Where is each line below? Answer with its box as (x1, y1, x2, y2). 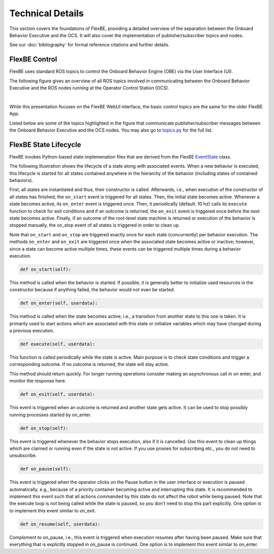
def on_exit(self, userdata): (20, 391, 95, 397)
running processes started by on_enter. (9, 412, 91, 418)
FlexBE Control (9, 55, 57, 64)
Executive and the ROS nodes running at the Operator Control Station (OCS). (9, 85, 169, 91)
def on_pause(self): (20, 466, 71, 472)
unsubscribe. (9, 452, 37, 458)
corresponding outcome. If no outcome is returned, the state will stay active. (9, 361, 169, 367)
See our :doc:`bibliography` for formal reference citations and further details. (9, 42, 170, 48)
